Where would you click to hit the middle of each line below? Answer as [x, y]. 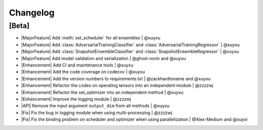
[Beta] [19, 26]
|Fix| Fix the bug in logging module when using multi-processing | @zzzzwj [97, 113]
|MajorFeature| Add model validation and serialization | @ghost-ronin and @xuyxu [103, 58]
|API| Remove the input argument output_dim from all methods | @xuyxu [95, 106]
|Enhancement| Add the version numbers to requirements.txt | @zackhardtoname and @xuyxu [116, 79]
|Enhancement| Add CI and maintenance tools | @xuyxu [77, 65]
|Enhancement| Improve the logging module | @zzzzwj [76, 99]
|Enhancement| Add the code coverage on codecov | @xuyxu [83, 72]
